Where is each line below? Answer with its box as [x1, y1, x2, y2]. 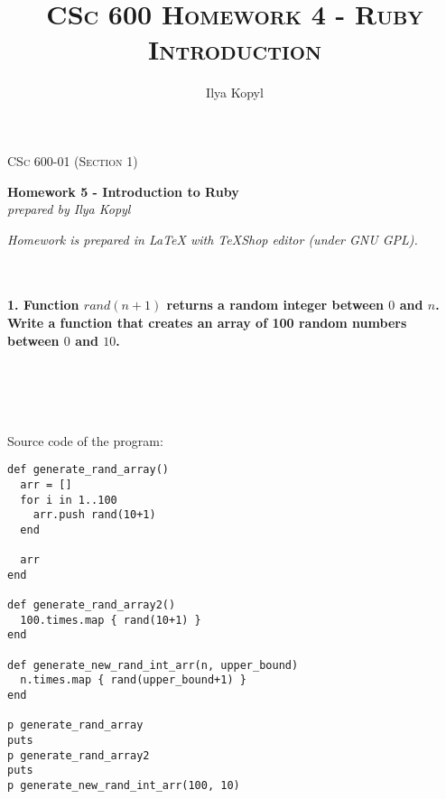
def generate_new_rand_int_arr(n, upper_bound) [7, 658, 299, 672]
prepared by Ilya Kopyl [7, 200, 131, 218]
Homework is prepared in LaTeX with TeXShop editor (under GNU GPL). [7, 229, 418, 248]
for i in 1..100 [20, 493, 117, 506]
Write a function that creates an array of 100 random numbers [7, 313, 407, 332]
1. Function [7, 295, 79, 314]
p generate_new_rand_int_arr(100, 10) [7, 779, 240, 793]
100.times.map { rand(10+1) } [20, 613, 201, 627]
